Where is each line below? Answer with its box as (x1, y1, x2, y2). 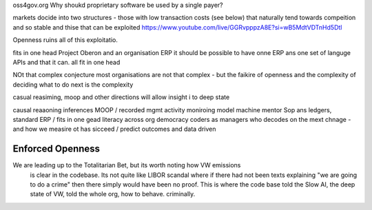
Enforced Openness (12, 143, 100, 155)
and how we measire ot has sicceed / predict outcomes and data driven (12, 125, 216, 134)
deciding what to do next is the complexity (12, 80, 134, 89)
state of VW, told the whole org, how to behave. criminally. (30, 190, 196, 198)
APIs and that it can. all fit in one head (12, 58, 121, 66)
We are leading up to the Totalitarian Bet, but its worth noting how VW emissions (12, 161, 241, 169)
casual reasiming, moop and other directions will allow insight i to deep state (12, 93, 230, 101)
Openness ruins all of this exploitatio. (12, 36, 118, 44)
